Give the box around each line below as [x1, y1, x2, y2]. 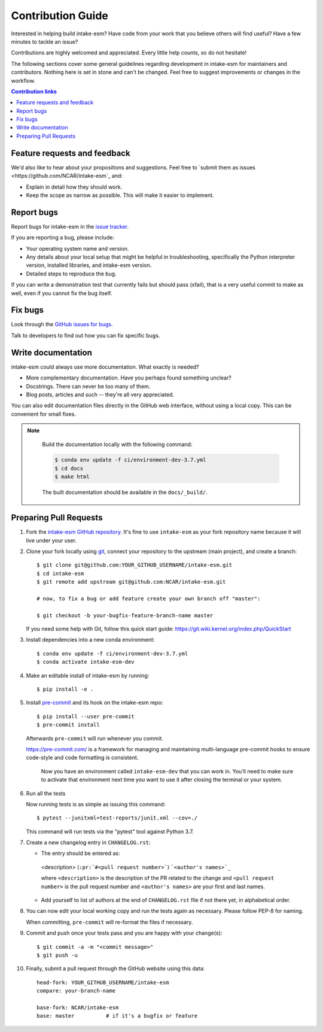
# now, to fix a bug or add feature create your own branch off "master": [36, 595, 261, 602]
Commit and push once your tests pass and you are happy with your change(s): [26, 930, 223, 937]
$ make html [54, 473, 90, 480]
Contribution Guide [11, 9, 109, 22]
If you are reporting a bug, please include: [11, 234, 115, 241]
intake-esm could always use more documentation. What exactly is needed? [11, 363, 200, 371]
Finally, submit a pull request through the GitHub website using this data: [26, 965, 205, 972]
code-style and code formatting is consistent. [26, 754, 139, 761]
